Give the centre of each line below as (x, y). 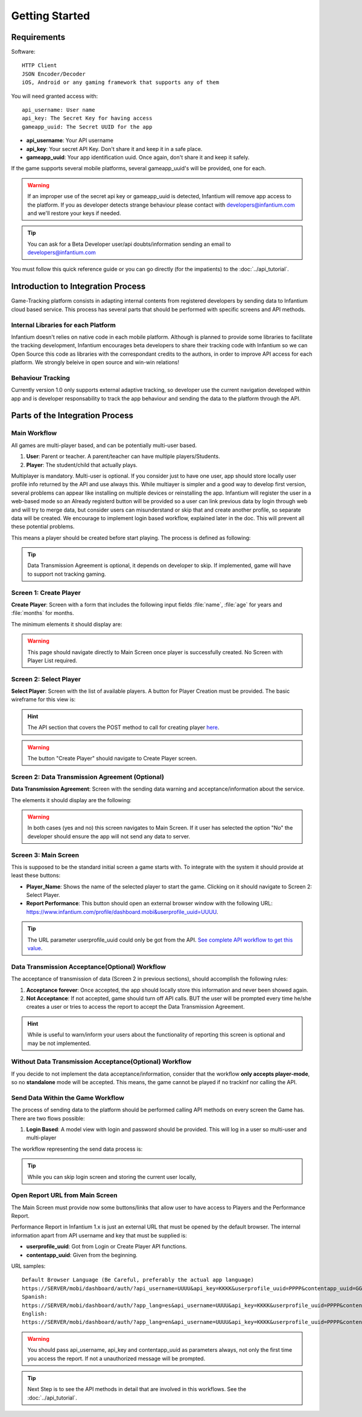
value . (35, 948)
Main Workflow (34, 433)
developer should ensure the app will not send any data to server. (109, 836)
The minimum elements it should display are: (67, 624)
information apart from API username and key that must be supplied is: (99, 1235)
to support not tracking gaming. (67, 574)
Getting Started (51, 16)
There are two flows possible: (48, 1118)
